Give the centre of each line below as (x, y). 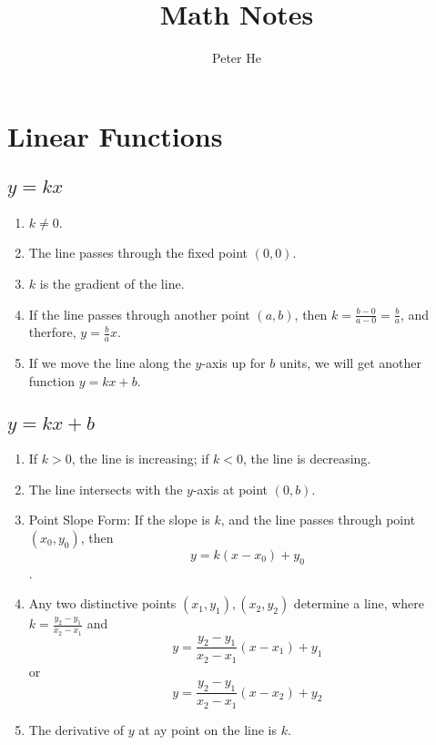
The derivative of (76, 729)
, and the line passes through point (318, 520)
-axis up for (233, 363)
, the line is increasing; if (140, 459)
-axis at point (230, 489)
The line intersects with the (106, 489)
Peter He (237, 58)
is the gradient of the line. (112, 283)
